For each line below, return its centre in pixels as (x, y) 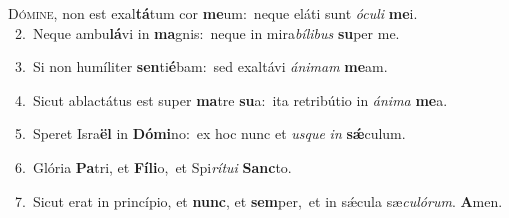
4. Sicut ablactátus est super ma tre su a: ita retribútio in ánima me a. (231, 99)
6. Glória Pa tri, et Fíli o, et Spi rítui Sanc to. (153, 166)
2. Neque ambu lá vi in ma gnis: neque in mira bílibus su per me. (207, 32)
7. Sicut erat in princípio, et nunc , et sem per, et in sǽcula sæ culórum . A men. (258, 200)
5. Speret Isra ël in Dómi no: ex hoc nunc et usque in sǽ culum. (210, 133)
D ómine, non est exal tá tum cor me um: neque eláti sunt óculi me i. (213, 13)
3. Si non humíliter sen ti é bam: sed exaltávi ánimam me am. (201, 66)
